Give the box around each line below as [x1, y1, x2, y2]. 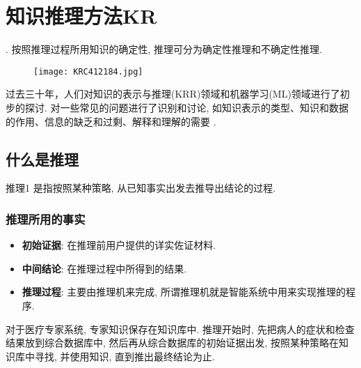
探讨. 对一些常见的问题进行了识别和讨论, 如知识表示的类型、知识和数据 [24, 100, 349, 114]
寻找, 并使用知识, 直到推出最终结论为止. [34, 348, 215, 363]
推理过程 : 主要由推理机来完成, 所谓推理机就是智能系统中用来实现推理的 [22, 284, 346, 299]
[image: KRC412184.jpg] [33, 66, 143, 77]
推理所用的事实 [6, 210, 86, 227]
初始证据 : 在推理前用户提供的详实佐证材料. [22, 238, 216, 252]
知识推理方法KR [6, 1, 157, 30]
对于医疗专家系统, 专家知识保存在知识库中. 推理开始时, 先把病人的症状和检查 [6, 321, 355, 336]
